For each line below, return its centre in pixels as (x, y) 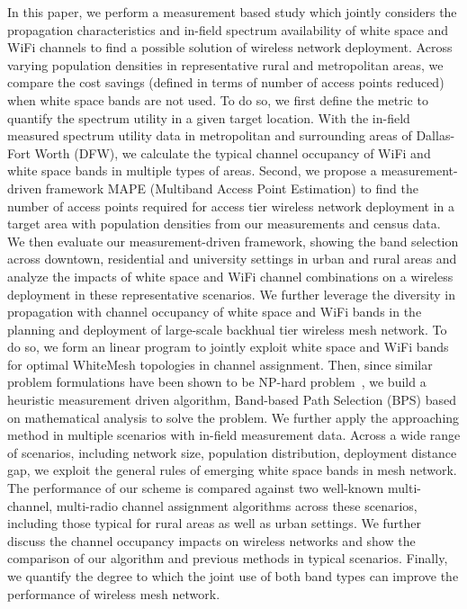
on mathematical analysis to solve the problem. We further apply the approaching (233, 417)
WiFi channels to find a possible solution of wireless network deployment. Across (230, 47)
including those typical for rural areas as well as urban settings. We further (215, 523)
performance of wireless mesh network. (114, 593)
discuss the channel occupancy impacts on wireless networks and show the (211, 540)
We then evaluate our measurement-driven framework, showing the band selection (233, 241)
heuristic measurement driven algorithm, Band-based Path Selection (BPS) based (232, 400)
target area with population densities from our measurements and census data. (224, 224)
